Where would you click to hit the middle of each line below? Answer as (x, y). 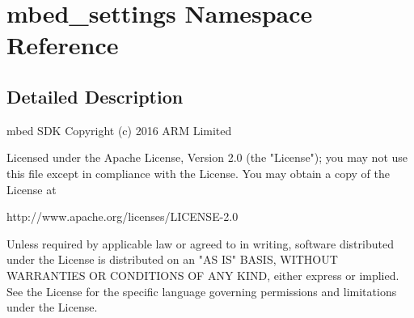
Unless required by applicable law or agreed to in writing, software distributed (200, 243)
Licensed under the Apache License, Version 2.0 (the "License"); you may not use (207, 157)
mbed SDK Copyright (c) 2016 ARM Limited (119, 130)
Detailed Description (95, 96)
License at (32, 189)
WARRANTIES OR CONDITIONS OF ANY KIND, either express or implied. (203, 275)
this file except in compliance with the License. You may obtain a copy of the (198, 173)
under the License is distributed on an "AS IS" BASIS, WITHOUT (172, 259)
